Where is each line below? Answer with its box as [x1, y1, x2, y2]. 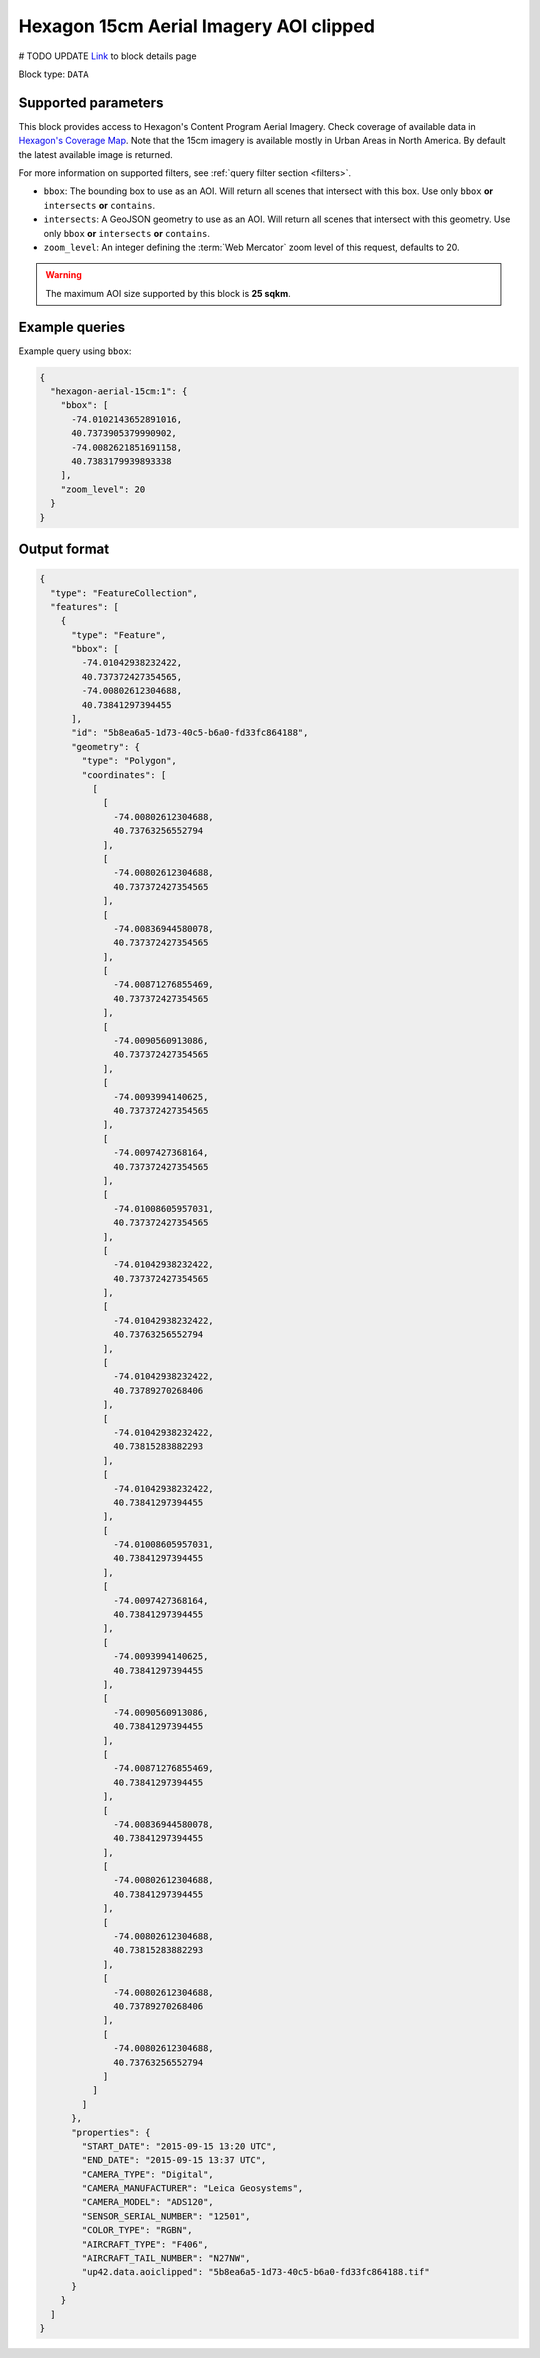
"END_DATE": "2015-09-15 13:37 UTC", [81, 2155, 267, 2166]
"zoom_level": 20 [60, 483, 146, 495]
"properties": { [71, 2126, 151, 2138]
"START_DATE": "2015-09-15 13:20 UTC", [81, 2140, 277, 2152]
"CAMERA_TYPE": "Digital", [81, 2168, 214, 2180]
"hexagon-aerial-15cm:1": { [50, 386, 188, 397]
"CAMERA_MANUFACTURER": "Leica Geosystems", [81, 2183, 304, 2194]
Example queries [18, 318, 126, 335]
